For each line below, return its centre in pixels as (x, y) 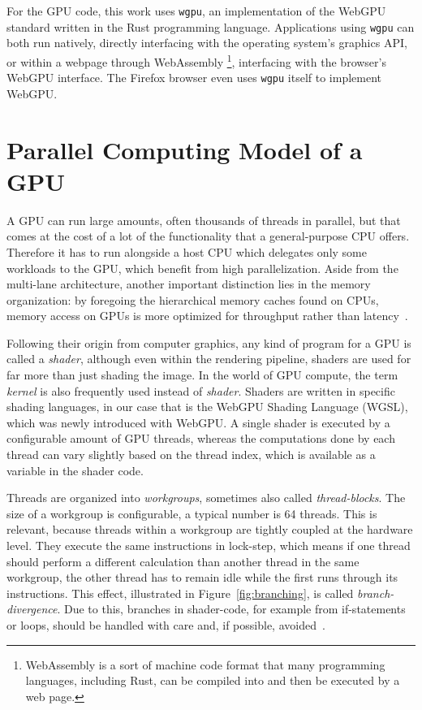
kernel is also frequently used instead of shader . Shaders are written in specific (201, 390)
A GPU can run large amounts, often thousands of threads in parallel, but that (204, 220)
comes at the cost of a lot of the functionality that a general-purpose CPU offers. (208, 236)
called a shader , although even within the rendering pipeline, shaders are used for (209, 359)
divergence (32, 609)
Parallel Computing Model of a (185, 149)
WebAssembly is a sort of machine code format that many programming (205, 664)
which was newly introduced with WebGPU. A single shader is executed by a (198, 422)
